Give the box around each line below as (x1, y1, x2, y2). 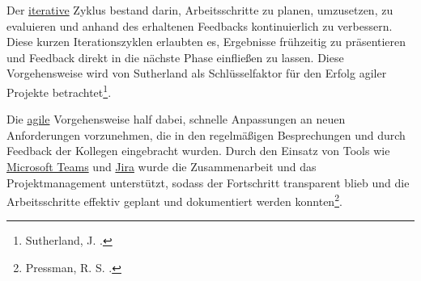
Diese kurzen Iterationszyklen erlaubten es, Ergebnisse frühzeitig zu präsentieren (6, 33, 406, 50)
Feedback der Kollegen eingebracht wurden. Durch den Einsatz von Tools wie (6, 142, 390, 159)
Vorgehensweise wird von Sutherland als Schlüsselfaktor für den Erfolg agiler (6, 65, 387, 82)
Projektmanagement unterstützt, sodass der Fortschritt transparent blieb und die (6, 174, 410, 191)
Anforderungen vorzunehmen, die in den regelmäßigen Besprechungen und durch (6, 126, 406, 143)
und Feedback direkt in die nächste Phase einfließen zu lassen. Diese (6, 48, 344, 65)
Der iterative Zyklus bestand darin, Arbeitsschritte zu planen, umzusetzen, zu (6, 2, 393, 18)
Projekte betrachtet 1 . (6, 81, 112, 100)
